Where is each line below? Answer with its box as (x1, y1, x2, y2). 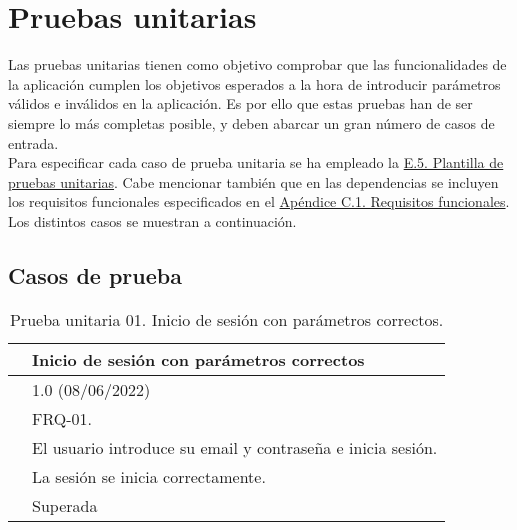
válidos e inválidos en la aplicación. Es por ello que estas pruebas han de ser (8, 93, 473, 114)
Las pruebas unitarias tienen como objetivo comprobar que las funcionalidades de (8, 54, 507, 75)
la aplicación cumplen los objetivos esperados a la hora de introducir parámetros (8, 73, 501, 94)
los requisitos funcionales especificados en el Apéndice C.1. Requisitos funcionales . (8, 191, 510, 212)
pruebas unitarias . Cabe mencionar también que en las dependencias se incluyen (8, 171, 499, 192)
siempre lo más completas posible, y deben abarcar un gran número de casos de (8, 112, 495, 133)
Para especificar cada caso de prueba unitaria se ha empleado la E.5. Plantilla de (8, 152, 504, 173)
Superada (32, 493, 98, 517)
